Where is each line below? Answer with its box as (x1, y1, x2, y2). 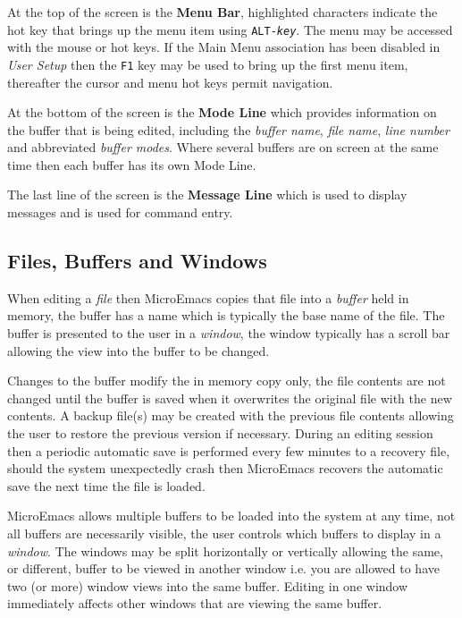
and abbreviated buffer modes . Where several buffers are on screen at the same (7, 138, 439, 157)
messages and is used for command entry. (7, 203, 233, 222)
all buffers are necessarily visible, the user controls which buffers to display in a (7, 523, 441, 542)
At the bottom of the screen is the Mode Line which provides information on (7, 103, 437, 122)
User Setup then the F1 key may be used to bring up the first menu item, (7, 55, 408, 73)
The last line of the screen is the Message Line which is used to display (7, 185, 407, 204)
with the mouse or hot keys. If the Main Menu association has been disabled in (7, 38, 441, 56)
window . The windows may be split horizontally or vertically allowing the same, (7, 541, 443, 560)
